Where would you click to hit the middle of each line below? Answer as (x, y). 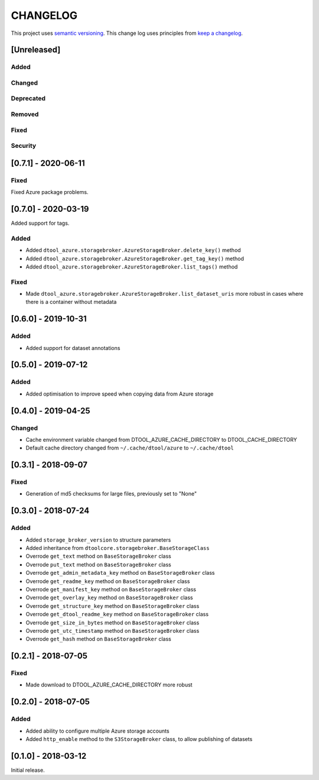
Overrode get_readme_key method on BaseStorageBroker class (108, 581)
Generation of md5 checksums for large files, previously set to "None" (111, 494)
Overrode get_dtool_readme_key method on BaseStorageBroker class (117, 614)
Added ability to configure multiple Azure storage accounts (97, 731)
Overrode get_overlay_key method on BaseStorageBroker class (109, 598)
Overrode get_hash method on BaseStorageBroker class (98, 639)
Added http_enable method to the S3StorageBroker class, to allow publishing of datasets (139, 739)
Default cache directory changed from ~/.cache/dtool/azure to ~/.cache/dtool (130, 448)
